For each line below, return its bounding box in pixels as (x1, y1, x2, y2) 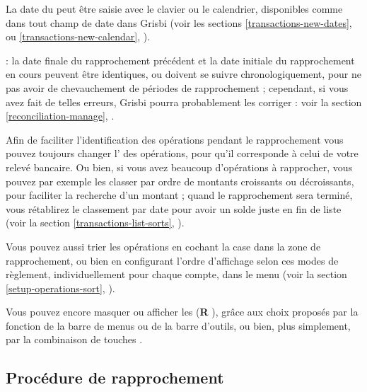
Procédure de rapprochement (6, 367, 224, 388)
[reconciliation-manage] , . (6, 108, 115, 123)
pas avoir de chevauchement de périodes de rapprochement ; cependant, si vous (6, 80, 349, 95)
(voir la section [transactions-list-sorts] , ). (6, 215, 185, 230)
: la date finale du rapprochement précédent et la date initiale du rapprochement (6, 52, 355, 67)
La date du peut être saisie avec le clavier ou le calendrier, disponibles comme (6, 1, 343, 16)
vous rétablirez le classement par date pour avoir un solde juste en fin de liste (6, 201, 342, 216)
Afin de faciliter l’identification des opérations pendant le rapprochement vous (6, 132, 344, 146)
